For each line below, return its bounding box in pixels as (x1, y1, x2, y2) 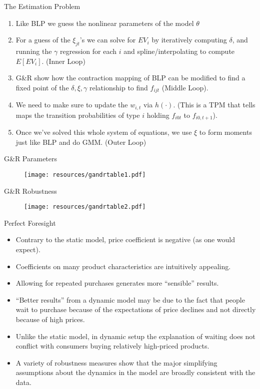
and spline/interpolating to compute (123, 45, 235, 56)
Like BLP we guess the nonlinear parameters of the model (15, 17, 194, 28)
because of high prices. (15, 314, 85, 324)
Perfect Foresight (4, 217, 56, 228)
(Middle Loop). (161, 82, 208, 92)
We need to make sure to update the (15, 99, 128, 110)
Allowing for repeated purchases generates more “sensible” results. (15, 278, 219, 288)
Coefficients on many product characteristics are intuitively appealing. (15, 261, 231, 271)
